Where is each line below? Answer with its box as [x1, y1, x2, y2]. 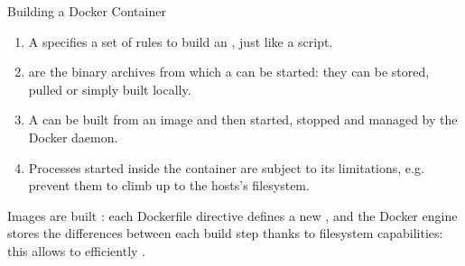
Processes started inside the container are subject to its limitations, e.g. [28, 158, 424, 177]
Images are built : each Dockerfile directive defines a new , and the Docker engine [7, 206, 458, 225]
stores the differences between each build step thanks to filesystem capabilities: [7, 224, 443, 243]
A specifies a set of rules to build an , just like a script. [28, 32, 333, 50]
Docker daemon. [28, 127, 118, 146]
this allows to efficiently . [7, 241, 145, 260]
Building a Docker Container [7, 2, 166, 20]
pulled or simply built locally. [28, 79, 191, 98]
